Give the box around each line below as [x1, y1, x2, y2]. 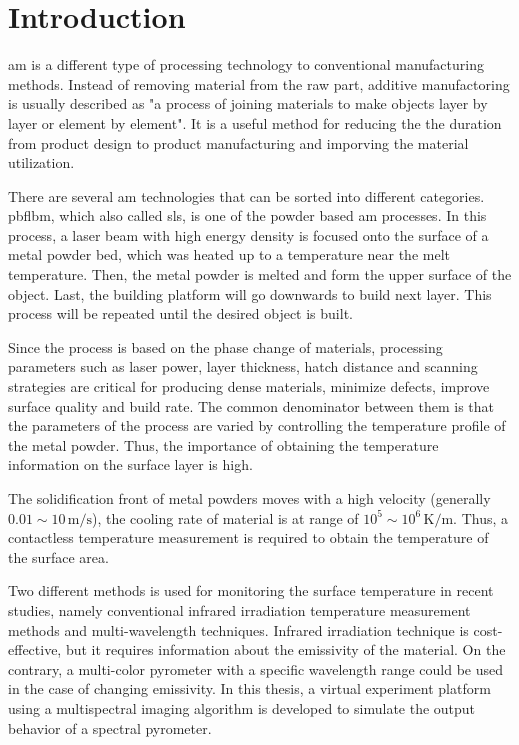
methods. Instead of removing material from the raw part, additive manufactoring [8, 73, 510, 94]
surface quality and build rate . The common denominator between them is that [8, 395, 495, 416]
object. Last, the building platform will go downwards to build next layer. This [8, 283, 492, 304]
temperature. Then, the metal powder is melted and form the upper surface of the [8, 264, 512, 285]
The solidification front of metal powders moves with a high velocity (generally [8, 488, 491, 508]
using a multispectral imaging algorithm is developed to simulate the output [8, 697, 476, 718]
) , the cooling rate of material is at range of [92, 507, 359, 528]
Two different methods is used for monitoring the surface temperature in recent [8, 580, 494, 601]
